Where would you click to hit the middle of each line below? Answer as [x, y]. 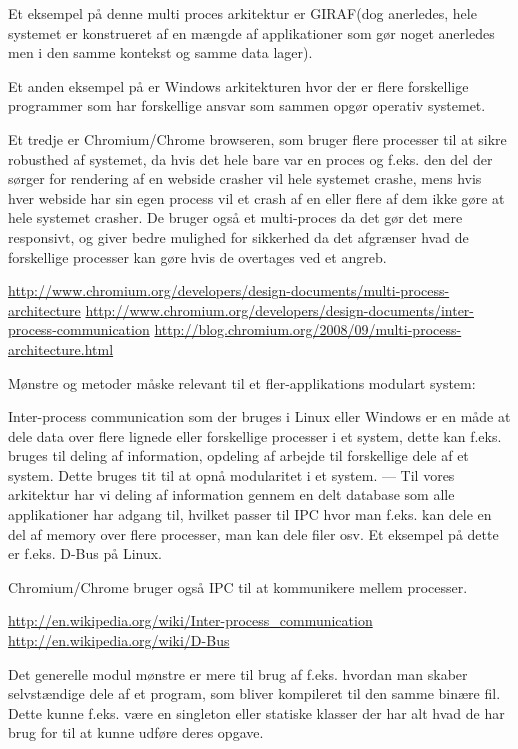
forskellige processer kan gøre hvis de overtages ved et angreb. [197, 256]
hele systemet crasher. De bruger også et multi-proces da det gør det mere [235, 217]
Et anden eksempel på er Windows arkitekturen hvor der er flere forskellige [238, 85]
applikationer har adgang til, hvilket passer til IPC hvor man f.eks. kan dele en [250, 514]
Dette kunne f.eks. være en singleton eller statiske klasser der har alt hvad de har [256, 712]
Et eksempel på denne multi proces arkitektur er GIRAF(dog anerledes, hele [242, 13]
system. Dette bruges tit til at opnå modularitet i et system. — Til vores [231, 474]
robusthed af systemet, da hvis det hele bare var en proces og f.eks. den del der [250, 158]
